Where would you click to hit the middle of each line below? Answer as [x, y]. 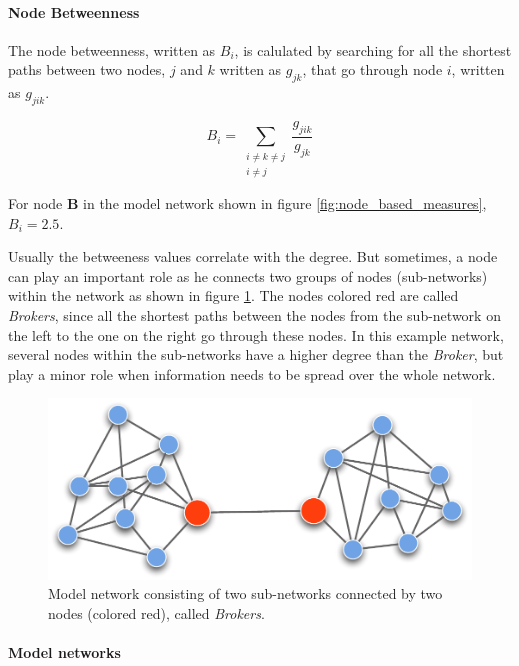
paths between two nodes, [87, 69]
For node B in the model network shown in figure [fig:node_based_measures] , [247, 202]
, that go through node [372, 69]
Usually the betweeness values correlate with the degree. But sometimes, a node [253, 256]
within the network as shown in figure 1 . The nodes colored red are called [233, 295]
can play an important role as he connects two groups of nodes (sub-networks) [248, 275]
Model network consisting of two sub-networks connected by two [245, 593]
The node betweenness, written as [112, 49]
